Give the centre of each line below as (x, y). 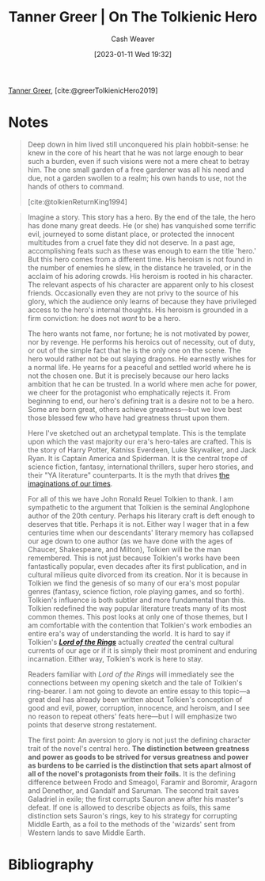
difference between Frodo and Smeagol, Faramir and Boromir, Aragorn (142, 782)
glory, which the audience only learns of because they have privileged (142, 301)
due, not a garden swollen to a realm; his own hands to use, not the (137, 177)
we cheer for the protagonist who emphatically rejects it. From (129, 392)
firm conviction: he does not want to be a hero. (104, 318)
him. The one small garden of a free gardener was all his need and (136, 170)
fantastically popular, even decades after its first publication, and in (137, 566)
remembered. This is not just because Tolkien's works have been (133, 558)
